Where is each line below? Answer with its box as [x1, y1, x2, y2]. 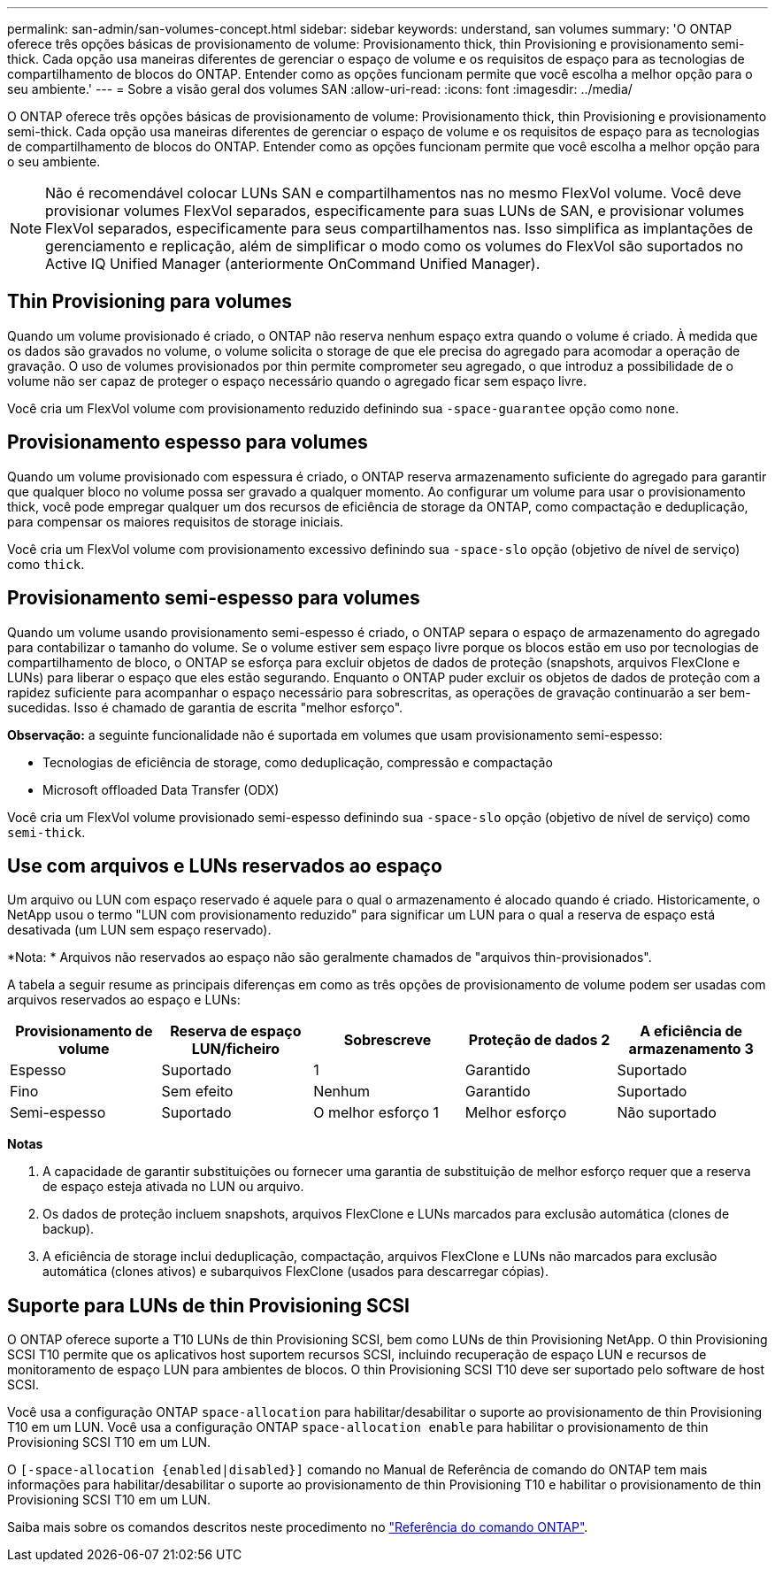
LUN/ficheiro [191, 1040, 280, 1058]
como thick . [7, 556, 85, 572]
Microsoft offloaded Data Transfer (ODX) [42, 781, 280, 797]
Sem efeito [161, 1082, 234, 1101]
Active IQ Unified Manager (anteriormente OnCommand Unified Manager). [45, 255, 541, 273]
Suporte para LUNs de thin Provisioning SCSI [7, 1294, 410, 1317]
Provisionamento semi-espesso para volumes [7, 587, 420, 610]
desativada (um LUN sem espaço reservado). [7, 922, 272, 938]
